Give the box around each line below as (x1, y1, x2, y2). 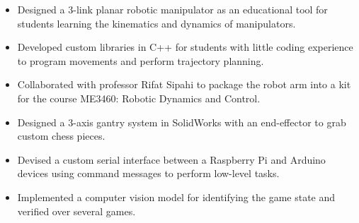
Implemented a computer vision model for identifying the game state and (17, 189, 336, 204)
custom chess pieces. (17, 128, 106, 143)
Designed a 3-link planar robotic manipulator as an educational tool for (17, 2, 328, 16)
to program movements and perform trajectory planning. (17, 53, 264, 68)
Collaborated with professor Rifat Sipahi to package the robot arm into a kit (17, 77, 351, 92)
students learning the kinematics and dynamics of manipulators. (17, 16, 296, 30)
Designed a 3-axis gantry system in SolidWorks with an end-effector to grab (17, 114, 346, 129)
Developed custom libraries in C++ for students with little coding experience (17, 40, 353, 54)
